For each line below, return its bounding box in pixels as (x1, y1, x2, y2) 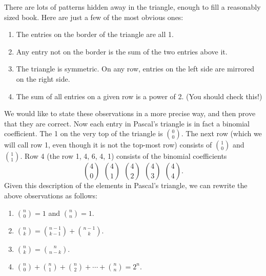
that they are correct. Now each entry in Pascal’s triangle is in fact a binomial (4, 118, 250, 128)
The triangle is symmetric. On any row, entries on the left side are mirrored (16, 63, 254, 74)
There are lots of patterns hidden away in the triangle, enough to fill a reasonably (4, 2, 261, 12)
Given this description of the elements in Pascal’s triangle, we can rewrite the (4, 180, 248, 191)
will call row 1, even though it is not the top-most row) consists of (4, 139, 212, 150)
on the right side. (16, 73, 70, 84)
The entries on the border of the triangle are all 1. (16, 29, 174, 40)
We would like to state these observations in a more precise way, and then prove (4, 108, 256, 119)
